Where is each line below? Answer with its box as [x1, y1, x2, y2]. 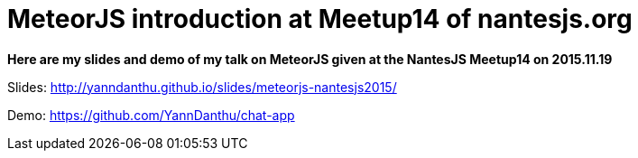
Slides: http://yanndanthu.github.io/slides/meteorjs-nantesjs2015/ [7, 79, 397, 95]
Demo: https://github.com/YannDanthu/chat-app [7, 107, 295, 123]
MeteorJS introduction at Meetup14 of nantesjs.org [7, 4, 633, 34]
